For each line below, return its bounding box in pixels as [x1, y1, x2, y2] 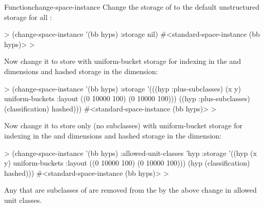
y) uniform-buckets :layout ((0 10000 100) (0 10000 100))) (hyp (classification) [4, 157, 250, 168]
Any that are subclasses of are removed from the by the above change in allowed [4, 185, 257, 195]
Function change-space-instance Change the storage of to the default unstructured [4, 2, 260, 12]
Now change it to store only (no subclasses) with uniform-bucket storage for [4, 120, 242, 131]
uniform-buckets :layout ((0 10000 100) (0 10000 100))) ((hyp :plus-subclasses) [4, 93, 250, 104]
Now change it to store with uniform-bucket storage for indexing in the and [4, 56, 241, 66]
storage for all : [4, 11, 52, 22]
